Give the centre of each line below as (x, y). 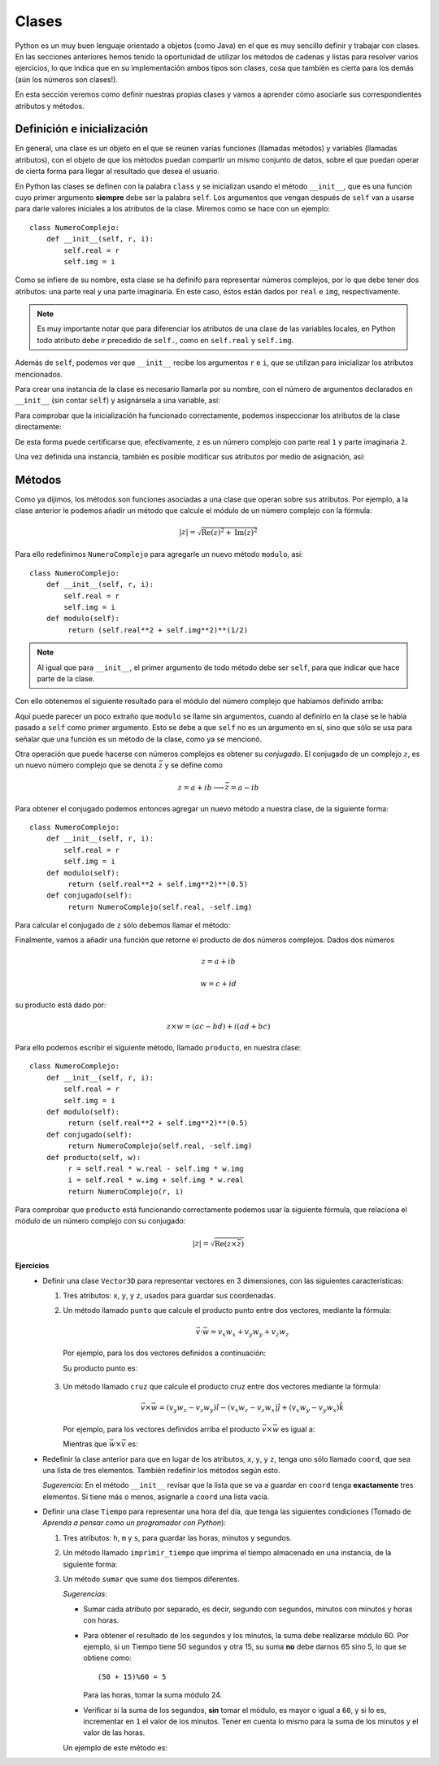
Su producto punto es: (100, 1368)
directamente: (39, 427)
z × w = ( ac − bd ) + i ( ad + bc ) (219, 1026)
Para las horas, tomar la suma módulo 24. (153, 1695)
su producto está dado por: (61, 1005)
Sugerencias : (85, 1594)
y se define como (194, 765)
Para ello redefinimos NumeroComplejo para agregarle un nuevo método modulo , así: (159, 554)
